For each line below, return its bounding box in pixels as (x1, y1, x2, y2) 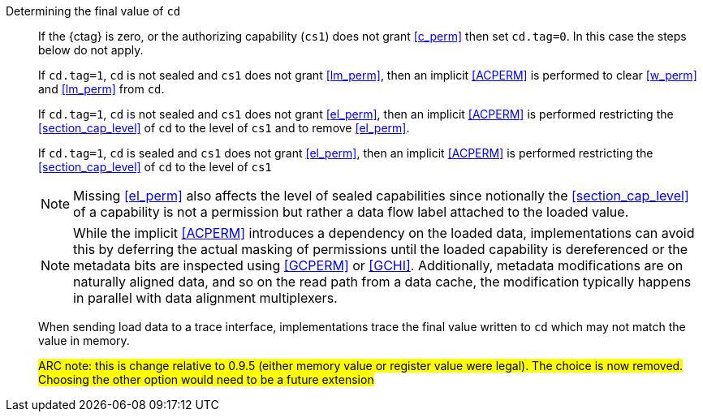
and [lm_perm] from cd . (38, 82, 165, 96)
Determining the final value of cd (6, 4, 181, 18)
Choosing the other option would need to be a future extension (38, 373, 374, 386)
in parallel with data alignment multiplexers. (73, 290, 338, 306)
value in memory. (38, 334, 130, 347)
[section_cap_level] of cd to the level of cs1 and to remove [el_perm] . (38, 121, 410, 135)
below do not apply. (38, 43, 144, 57)
